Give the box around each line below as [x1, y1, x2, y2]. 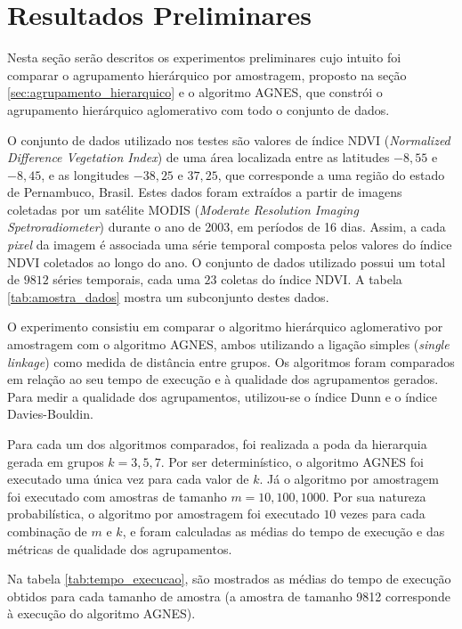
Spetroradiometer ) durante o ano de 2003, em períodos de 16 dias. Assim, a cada [7, 217, 446, 236]
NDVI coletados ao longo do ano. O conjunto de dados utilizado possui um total [7, 252, 446, 271]
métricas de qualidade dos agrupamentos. [7, 539, 232, 558]
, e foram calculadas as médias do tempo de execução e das [122, 521, 445, 540]
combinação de [7, 521, 87, 540]
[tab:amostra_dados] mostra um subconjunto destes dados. [7, 287, 329, 306]
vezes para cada [340, 504, 426, 523]
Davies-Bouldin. [7, 404, 93, 423]
